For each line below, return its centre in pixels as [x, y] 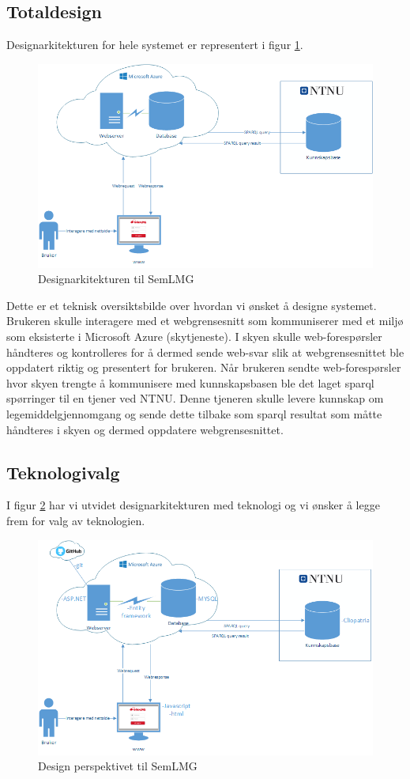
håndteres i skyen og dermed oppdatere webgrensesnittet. [145, 429]
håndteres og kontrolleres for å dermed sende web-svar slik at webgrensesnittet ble [205, 352]
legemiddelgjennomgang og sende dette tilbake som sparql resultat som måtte [194, 414]
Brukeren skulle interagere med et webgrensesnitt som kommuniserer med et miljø [205, 321]
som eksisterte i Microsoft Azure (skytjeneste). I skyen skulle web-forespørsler [194, 337]
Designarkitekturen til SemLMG [116, 279]
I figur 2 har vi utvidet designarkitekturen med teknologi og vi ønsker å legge [193, 505]
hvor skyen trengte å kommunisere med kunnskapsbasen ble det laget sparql [190, 382]
